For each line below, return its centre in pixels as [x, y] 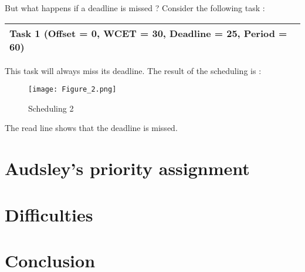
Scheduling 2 [51, 108]
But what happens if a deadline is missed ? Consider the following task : [135, 8]
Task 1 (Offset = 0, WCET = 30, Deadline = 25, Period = [148, 33]
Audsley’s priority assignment [127, 168]
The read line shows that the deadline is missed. [91, 128]
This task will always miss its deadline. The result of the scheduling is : [133, 70]
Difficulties [49, 214]
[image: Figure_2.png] [72, 90]
